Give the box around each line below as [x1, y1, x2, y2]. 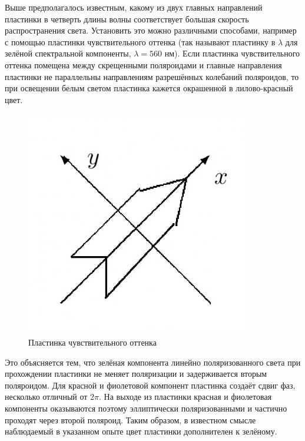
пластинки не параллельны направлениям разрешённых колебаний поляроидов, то [5, 70, 299, 82]
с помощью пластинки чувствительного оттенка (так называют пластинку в [5, 35, 276, 48]
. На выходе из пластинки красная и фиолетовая [99, 390, 272, 403]
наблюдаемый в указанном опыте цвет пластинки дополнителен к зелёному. [5, 425, 277, 437]
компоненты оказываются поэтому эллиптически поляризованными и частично [5, 402, 287, 414]
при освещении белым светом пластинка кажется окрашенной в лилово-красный [5, 82, 293, 94]
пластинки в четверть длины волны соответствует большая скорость [5, 12, 249, 25]
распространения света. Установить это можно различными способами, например [5, 24, 297, 37]
